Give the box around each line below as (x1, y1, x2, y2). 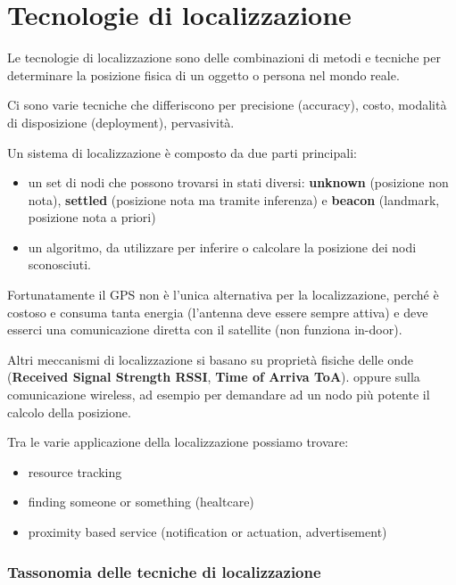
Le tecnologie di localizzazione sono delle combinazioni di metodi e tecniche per (7, 48, 441, 67)
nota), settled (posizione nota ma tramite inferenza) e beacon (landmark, (28, 190, 440, 209)
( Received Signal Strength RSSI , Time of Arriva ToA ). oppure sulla (7, 367, 420, 386)
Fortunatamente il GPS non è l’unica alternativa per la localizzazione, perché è (7, 285, 439, 304)
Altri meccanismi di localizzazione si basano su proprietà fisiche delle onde (7, 350, 414, 368)
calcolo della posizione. (7, 402, 131, 421)
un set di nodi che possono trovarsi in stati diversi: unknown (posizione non (28, 173, 449, 192)
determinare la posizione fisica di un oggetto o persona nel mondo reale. (7, 65, 400, 84)
